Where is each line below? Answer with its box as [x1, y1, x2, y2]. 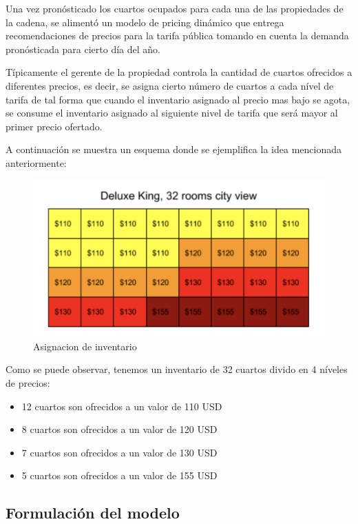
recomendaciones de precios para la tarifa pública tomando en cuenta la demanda [6, 28, 349, 43]
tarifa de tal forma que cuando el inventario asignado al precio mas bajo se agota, [6, 92, 350, 106]
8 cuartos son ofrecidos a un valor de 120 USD [21, 422, 218, 436]
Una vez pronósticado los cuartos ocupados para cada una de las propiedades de [6, 1, 344, 15]
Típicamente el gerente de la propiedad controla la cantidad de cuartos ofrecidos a [6, 65, 352, 79]
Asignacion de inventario [33, 339, 137, 353]
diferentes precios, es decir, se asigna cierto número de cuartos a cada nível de [6, 78, 334, 92]
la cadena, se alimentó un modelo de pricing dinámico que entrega [6, 14, 284, 29]
